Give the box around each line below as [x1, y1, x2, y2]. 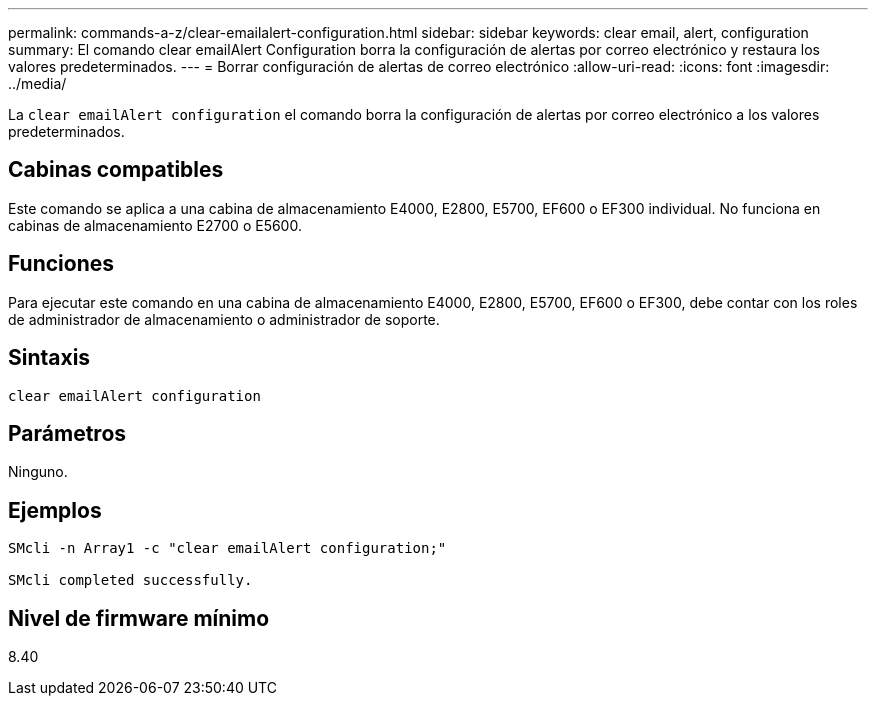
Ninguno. [8, 463, 68, 481]
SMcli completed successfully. [8, 572, 253, 589]
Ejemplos [8, 497, 102, 523]
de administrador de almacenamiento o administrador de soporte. [8, 310, 440, 328]
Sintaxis [8, 345, 91, 371]
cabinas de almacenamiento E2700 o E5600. [8, 216, 302, 234]
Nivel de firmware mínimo [8, 605, 270, 631]
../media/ [8, 75, 67, 92]
